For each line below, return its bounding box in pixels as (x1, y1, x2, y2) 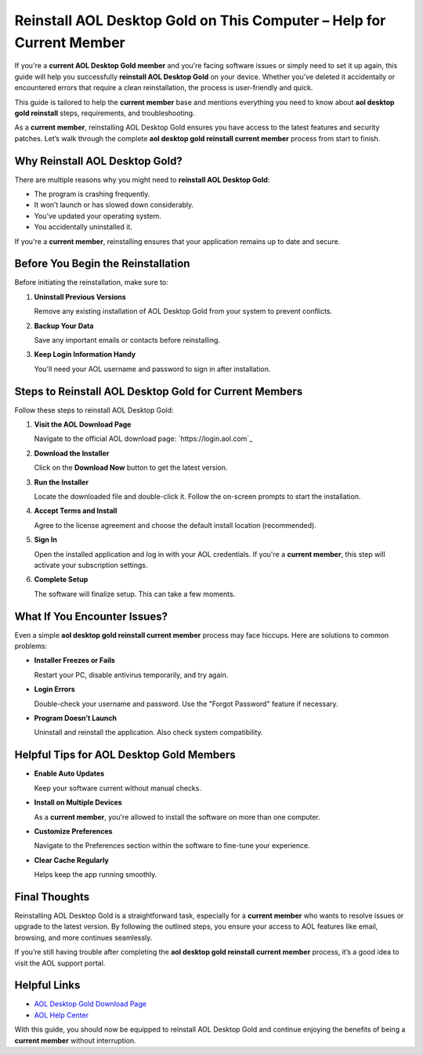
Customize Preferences (34, 826, 113, 835)
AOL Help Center (34, 1010, 89, 1020)
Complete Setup (34, 575, 89, 584)
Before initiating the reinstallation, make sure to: (14, 278, 168, 287)
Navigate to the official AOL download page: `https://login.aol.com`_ (34, 434, 253, 443)
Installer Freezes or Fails (34, 656, 115, 665)
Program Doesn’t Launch (34, 714, 117, 723)
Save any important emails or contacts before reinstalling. (34, 336, 221, 345)
